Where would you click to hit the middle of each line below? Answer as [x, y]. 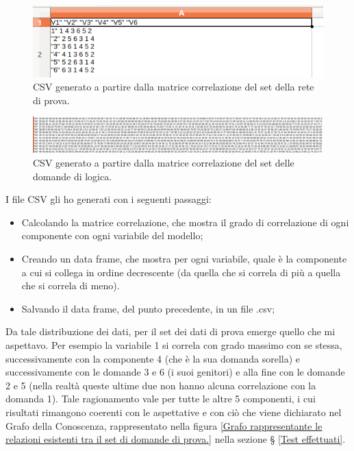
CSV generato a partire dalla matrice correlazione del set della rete [174, 87]
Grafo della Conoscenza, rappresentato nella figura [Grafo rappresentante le [164, 425]
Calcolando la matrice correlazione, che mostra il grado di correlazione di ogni [185, 222]
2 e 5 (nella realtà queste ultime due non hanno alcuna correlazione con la [161, 385]
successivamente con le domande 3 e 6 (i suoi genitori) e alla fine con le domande [175, 372]
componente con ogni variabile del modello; [112, 235]
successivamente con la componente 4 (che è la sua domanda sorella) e [153, 358]
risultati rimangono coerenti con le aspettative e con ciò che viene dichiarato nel [174, 412]
